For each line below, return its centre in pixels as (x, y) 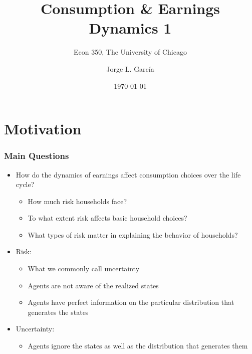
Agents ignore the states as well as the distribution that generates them (138, 346)
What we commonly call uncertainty (84, 269)
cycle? (25, 184)
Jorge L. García (130, 68)
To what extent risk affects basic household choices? (107, 218)
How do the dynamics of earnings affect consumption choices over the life (128, 174)
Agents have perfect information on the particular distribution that (131, 302)
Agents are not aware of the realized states (93, 285)
